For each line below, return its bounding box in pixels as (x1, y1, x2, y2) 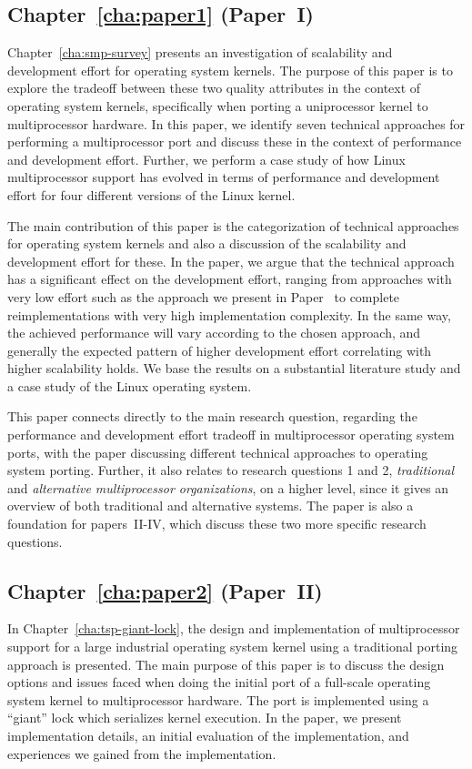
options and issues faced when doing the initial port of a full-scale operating (7, 673, 431, 692)
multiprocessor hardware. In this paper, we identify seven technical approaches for (7, 114, 466, 133)
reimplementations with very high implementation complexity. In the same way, (7, 305, 451, 324)
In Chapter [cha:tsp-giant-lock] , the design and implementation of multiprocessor (7, 619, 460, 638)
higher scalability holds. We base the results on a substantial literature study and (7, 359, 461, 378)
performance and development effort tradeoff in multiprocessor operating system (7, 425, 455, 444)
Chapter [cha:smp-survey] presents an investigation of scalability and (7, 43, 393, 62)
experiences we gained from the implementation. (7, 744, 276, 763)
